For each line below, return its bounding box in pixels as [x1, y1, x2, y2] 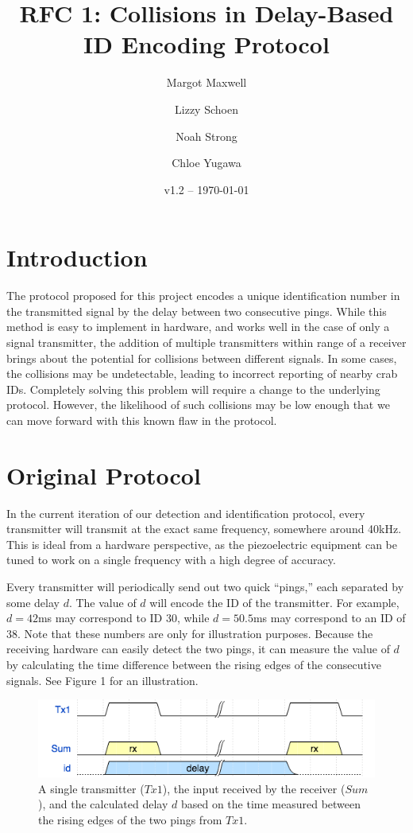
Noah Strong [176, 127, 237, 144]
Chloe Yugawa [172, 154, 241, 171]
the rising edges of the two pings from [38, 811, 222, 827]
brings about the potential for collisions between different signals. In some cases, [6, 349, 397, 366]
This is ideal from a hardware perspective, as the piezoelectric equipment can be [6, 535, 398, 552]
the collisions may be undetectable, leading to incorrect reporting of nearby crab [6, 365, 398, 382]
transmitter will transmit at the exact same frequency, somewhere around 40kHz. [6, 520, 402, 537]
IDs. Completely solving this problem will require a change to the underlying [6, 380, 380, 397]
